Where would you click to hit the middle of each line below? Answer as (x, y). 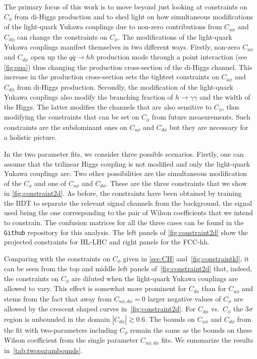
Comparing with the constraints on (57, 258)
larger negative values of (184, 298)
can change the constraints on (62, 36)
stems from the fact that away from (58, 298)
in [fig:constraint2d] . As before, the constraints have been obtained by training (123, 193)
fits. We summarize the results (207, 340)
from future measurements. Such (201, 117)
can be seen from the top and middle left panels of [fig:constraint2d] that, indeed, (128, 269)
